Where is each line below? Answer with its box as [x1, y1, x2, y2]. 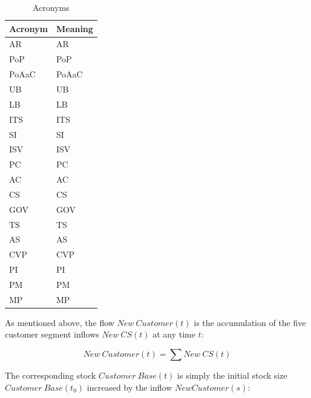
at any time [152, 328, 195, 341]
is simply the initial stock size [177, 369, 287, 382]
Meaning [56, 22, 93, 34]
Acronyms [33, 1, 70, 13]
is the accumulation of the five [194, 316, 306, 328]
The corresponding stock [5, 369, 96, 382]
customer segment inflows [5, 328, 99, 341]
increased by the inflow [87, 380, 172, 393]
